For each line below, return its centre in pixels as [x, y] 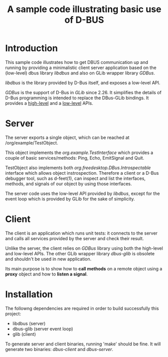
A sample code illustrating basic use [84, 9]
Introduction [32, 48]
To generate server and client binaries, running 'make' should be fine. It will [83, 344]
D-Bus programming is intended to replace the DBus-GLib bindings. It [77, 98]
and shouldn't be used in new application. [48, 259]
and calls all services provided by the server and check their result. [74, 238]
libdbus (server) [29, 323]
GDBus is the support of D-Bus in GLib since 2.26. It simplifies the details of [83, 92]
